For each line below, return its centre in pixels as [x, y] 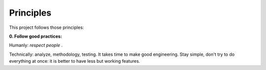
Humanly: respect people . [36, 45]
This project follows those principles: [47, 27]
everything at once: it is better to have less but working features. [75, 61]
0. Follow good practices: [36, 36]
